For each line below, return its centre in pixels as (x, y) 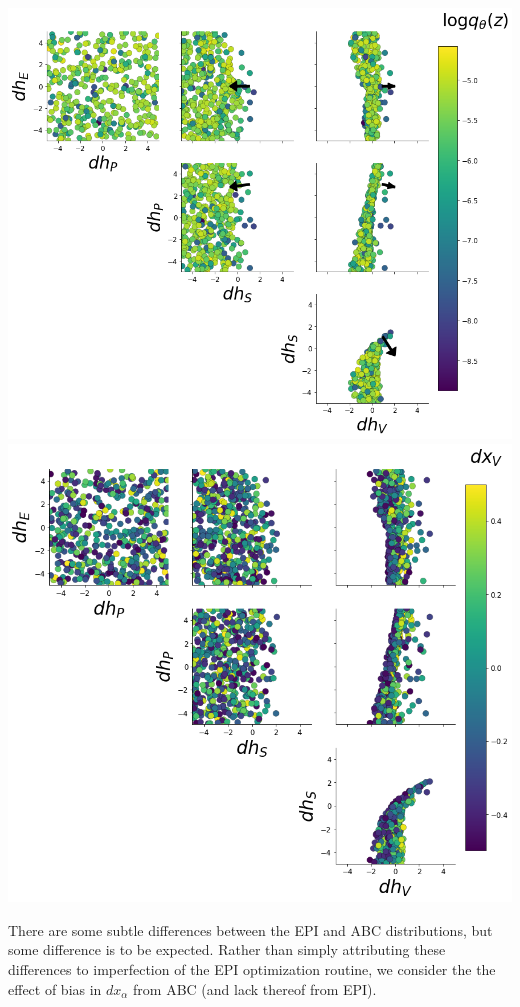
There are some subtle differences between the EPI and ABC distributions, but (250, 929)
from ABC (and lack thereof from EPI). (255, 988)
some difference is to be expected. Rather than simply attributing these (227, 949)
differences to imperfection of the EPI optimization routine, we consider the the (252, 969)
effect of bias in (55, 988)
